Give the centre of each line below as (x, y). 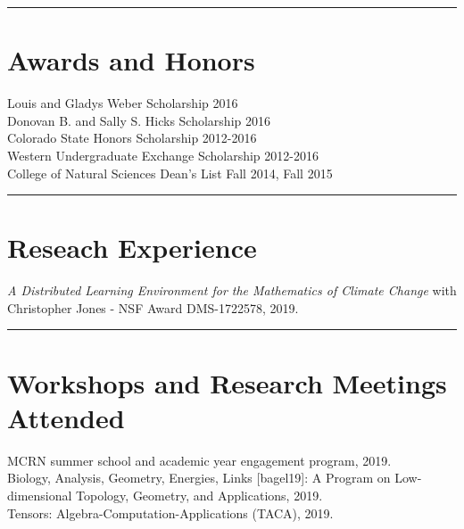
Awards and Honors (131, 60)
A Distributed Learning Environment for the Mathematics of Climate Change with (232, 290)
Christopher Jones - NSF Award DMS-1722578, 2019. (153, 307)
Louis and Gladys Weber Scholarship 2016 (123, 103)
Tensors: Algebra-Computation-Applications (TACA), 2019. (170, 512)
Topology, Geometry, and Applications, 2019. (199, 495)
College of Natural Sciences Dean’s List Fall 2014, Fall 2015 (170, 173)
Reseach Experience (132, 248)
